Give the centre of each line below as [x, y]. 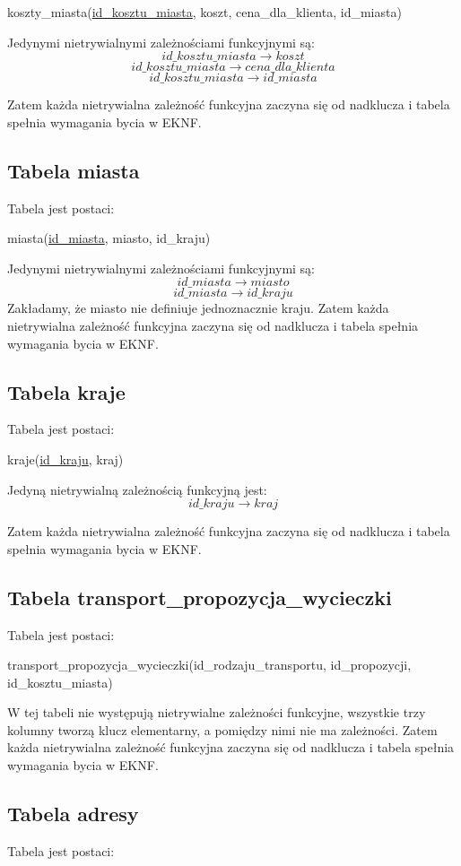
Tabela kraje [66, 391]
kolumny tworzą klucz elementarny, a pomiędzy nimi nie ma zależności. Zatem [222, 729]
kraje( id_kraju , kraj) [65, 459]
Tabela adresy [73, 814]
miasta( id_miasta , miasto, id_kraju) [109, 238]
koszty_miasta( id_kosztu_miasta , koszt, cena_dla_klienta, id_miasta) [204, 12]
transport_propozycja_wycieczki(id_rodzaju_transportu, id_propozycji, [209, 665]
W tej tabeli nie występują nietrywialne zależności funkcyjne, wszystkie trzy [217, 712]
